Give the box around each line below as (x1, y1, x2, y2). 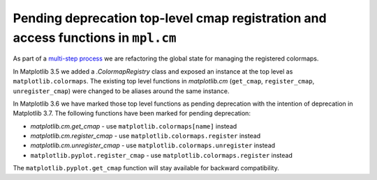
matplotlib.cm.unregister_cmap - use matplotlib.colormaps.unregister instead (30, 141, 276, 149)
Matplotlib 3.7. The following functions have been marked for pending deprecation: (13, 109, 251, 117)
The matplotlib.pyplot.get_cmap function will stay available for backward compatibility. (13, 164, 279, 172)
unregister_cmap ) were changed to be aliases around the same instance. (13, 87, 230, 95)
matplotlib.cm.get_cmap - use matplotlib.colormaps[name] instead (30, 122, 237, 130)
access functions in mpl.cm (13, 30, 177, 45)
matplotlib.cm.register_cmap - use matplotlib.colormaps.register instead (30, 132, 261, 140)
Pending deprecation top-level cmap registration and (13, 10, 327, 26)
